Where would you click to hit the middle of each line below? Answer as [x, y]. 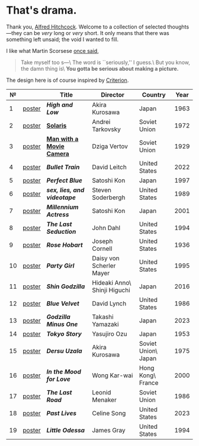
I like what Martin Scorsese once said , [52, 50]
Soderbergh [108, 197]
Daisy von [105, 258]
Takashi [102, 317]
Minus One [62, 324]
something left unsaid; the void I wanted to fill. [62, 39]
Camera [58, 154]
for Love [59, 379]
